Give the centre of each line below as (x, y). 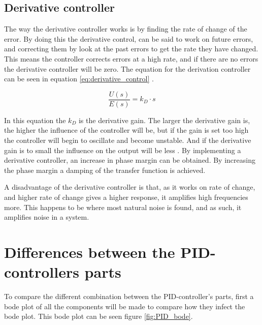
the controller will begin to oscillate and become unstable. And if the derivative (128, 140)
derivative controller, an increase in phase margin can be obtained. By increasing (130, 160)
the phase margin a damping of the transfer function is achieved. (105, 170)
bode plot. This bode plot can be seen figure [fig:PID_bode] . (99, 316)
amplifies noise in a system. (47, 217)
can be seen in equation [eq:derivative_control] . (79, 79)
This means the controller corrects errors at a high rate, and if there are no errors (131, 58)
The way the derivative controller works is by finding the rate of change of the (126, 29)
